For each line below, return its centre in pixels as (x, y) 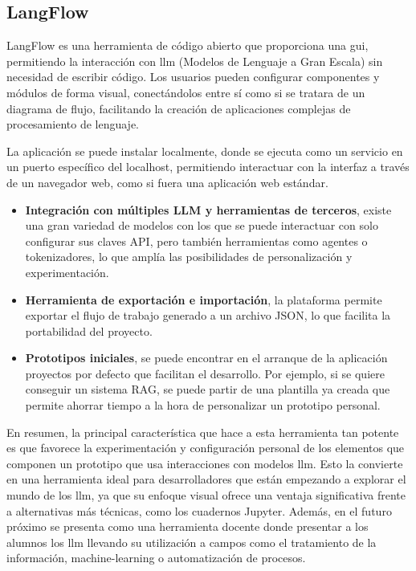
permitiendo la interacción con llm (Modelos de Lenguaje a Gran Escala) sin (195, 61)
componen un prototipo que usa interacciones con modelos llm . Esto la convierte (205, 463)
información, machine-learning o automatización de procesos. (156, 558)
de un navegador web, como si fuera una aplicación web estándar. (167, 182)
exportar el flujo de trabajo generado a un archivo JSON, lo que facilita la (208, 315)
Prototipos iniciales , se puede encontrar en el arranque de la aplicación (206, 358)
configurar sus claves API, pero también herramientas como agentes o (196, 241)
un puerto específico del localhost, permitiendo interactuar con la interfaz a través (208, 167)
